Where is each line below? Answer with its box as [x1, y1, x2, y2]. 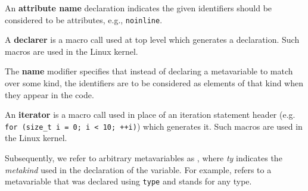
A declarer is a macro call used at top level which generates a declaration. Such [5, 33, 300, 46]
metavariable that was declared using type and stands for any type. [5, 175, 252, 187]
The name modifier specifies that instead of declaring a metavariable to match [5, 65, 293, 77]
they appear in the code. [5, 88, 94, 101]
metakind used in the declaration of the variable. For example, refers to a [5, 163, 272, 176]
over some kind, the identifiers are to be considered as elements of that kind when [5, 77, 304, 89]
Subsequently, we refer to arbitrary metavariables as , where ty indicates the [5, 152, 282, 164]
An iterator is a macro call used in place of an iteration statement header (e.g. [5, 108, 295, 121]
